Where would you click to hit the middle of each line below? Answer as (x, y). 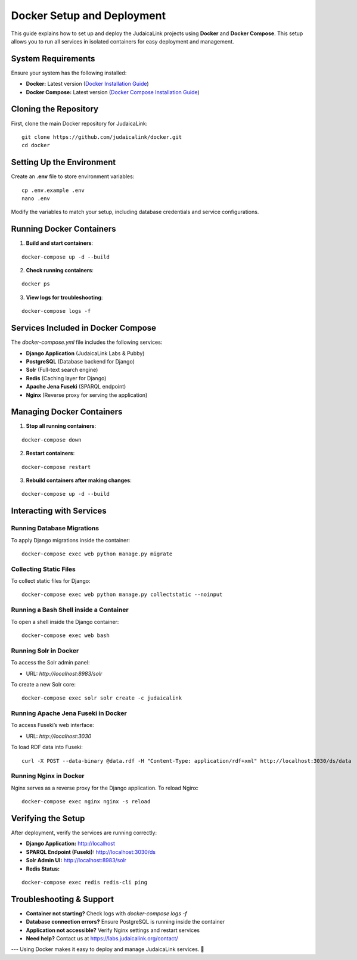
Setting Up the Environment (63, 162)
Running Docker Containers (63, 229)
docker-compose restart (56, 467)
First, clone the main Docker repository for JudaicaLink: (79, 123)
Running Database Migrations (55, 529)
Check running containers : (60, 271)
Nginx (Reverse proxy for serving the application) (87, 395)
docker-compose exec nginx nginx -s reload (86, 802)
